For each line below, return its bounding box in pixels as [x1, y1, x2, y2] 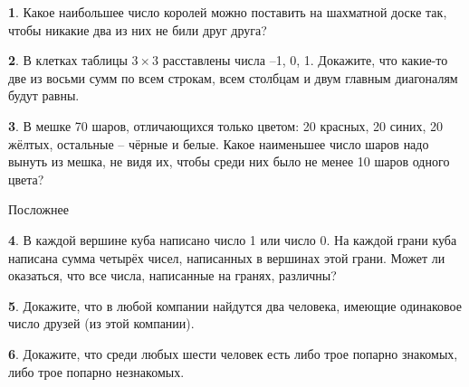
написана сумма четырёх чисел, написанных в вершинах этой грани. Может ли [8, 248, 445, 267]
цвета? [8, 169, 44, 188]
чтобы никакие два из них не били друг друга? [8, 20, 267, 39]
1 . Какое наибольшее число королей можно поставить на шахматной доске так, [8, 3, 447, 21]
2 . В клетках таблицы [8, 51, 128, 70]
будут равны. [8, 86, 80, 105]
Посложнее [8, 200, 69, 219]
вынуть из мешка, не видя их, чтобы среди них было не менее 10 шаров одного [8, 152, 450, 171]
